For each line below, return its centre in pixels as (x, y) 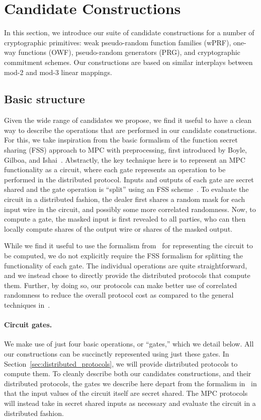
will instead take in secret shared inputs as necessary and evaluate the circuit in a (130, 403)
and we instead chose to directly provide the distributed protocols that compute (127, 275)
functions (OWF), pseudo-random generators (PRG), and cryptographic (129, 52)
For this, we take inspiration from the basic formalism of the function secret (121, 140)
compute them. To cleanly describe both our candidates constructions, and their (128, 373)
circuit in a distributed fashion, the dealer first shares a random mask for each (125, 199)
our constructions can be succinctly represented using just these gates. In (117, 353)
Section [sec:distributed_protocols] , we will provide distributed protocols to (121, 363)
